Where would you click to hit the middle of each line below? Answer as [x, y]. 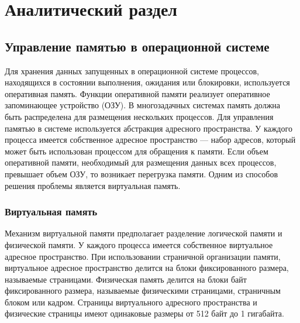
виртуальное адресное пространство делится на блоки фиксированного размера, [147, 268]
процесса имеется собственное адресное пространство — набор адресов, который [150, 140]
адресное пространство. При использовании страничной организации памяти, [143, 256]
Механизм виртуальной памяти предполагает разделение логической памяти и [144, 233]
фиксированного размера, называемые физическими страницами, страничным [143, 291]
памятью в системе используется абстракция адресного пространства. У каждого [149, 128]
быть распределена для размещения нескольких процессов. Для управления [139, 116]
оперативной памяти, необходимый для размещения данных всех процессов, [141, 162]
